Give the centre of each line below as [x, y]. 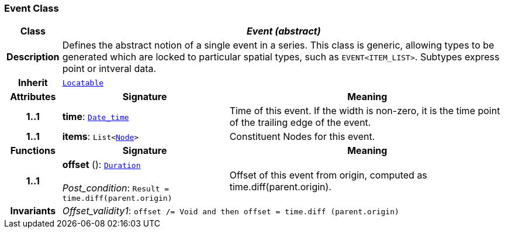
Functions [33, 151]
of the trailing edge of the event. [300, 123]
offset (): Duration [101, 165]
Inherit [33, 83]
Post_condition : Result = [116, 188]
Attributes [33, 97]
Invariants [33, 211]
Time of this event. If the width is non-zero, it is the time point [365, 111]
